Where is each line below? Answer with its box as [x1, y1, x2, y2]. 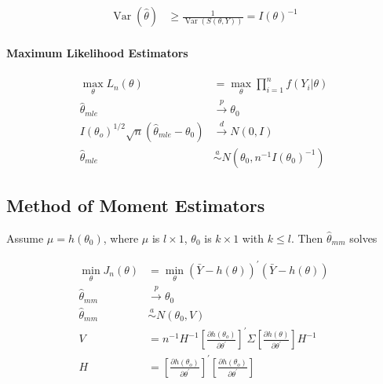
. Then [290, 229, 323, 246]
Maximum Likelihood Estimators [6, 44, 188, 60]
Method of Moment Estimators [6, 193, 265, 218]
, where [103, 229, 139, 246]
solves [349, 229, 378, 246]
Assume [6, 229, 44, 246]
